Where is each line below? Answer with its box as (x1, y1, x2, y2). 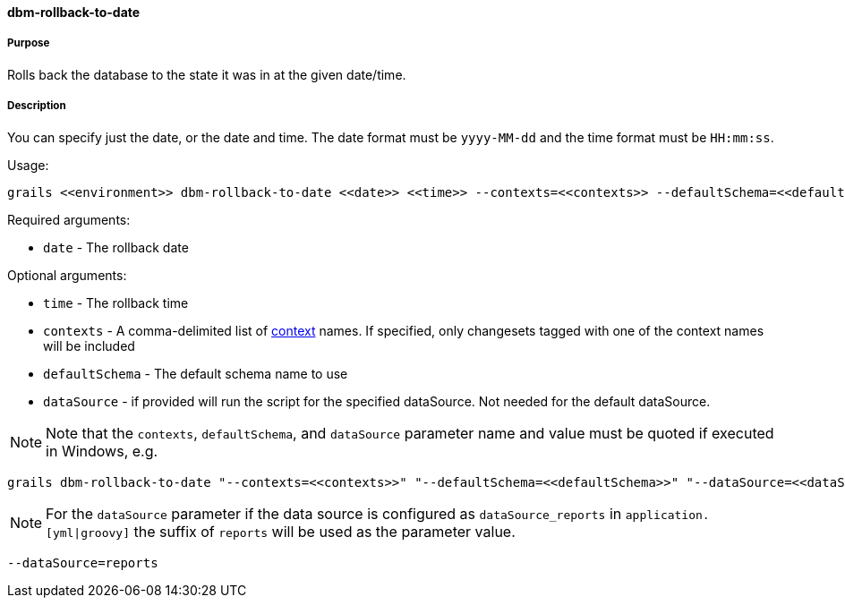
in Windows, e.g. (46, 441, 158, 460)
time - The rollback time (43, 294, 189, 311)
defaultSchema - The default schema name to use (43, 365, 348, 381)
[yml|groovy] (46, 525, 130, 540)
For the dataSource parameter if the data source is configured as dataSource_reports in (46, 504, 622, 523)
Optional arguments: (7, 267, 127, 283)
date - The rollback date (43, 239, 189, 255)
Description (7, 99, 66, 113)
